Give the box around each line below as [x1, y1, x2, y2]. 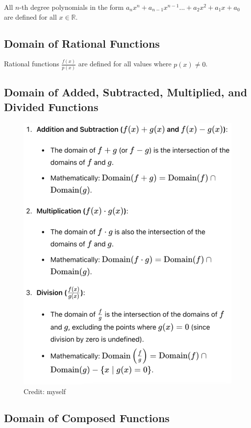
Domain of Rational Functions [4, 35, 160, 51]
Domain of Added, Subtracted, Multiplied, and [4, 85, 248, 100]
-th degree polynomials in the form [19, 2, 124, 12]
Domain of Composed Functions [4, 410, 170, 425]
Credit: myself [24, 386, 66, 396]
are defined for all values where [78, 58, 172, 69]
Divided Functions [4, 99, 99, 114]
